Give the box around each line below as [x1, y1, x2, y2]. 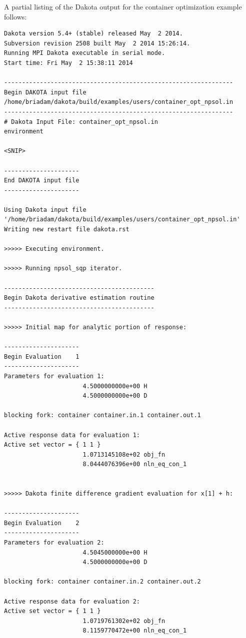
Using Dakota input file [4, 206, 86, 213]
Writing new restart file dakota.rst [4, 226, 129, 233]
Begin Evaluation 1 [4, 353, 79, 360]
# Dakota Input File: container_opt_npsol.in [4, 118, 158, 125]
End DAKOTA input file [4, 177, 79, 184]
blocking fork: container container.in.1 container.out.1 [4, 412, 201, 419]
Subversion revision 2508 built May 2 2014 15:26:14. [4, 39, 190, 47]
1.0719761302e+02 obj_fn [82, 617, 165, 625]
